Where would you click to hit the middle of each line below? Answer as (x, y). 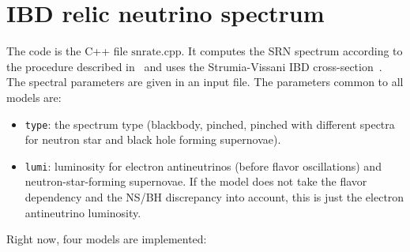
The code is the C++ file (67, 51)
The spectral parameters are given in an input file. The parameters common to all (205, 82)
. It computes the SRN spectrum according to (292, 51)
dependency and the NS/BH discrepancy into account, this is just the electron (214, 197)
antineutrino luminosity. (83, 212)
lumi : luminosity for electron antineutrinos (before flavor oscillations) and (203, 165)
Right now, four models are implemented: (107, 239)
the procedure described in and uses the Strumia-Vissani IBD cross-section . (194, 66)
